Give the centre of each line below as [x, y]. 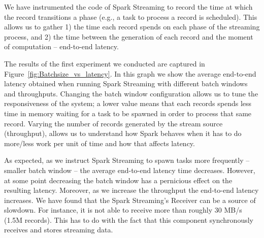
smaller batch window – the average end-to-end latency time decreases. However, [130, 170]
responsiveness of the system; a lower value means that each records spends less [128, 103]
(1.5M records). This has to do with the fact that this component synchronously [129, 219]
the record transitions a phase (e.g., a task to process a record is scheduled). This [131, 16]
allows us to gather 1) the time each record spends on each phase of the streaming [132, 27]
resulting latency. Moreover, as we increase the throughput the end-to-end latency [131, 190]
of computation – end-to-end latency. [61, 46]
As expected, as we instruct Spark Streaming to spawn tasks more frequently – [127, 160]
